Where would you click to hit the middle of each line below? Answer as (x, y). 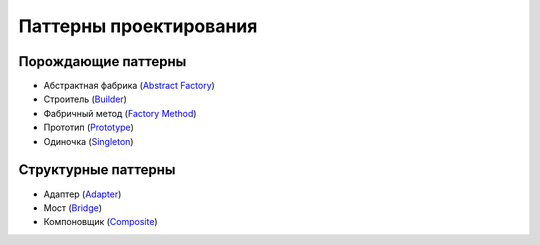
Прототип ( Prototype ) (89, 127)
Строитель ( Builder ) (85, 99)
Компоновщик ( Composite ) (101, 222)
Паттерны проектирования (138, 26)
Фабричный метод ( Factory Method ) (120, 113)
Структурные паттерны (97, 170)
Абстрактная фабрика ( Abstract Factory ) (129, 86)
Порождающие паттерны (102, 61)
